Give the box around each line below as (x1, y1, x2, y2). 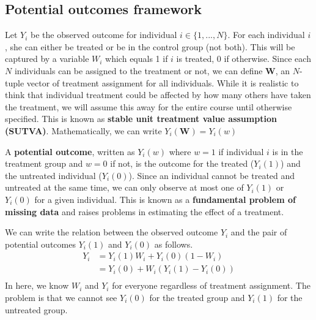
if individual (218, 145, 264, 158)
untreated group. (5, 303, 68, 316)
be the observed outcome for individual (31, 28, 177, 41)
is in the (272, 145, 303, 158)
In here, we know (5, 279, 69, 292)
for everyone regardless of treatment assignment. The (112, 279, 310, 292)
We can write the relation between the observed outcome (5, 226, 218, 238)
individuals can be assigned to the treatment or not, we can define (14, 64, 263, 77)
